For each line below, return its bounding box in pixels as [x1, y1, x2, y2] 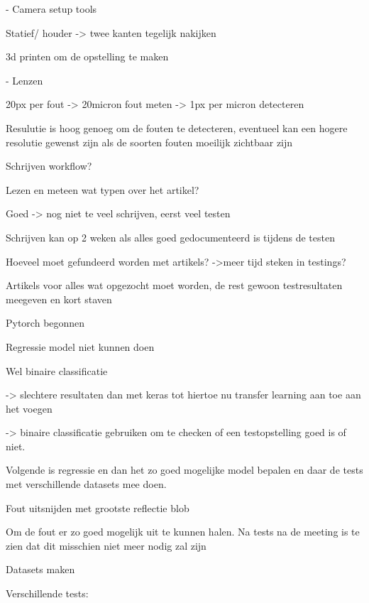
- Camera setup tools [6, 1, 97, 16]
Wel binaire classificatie [6, 363, 108, 378]
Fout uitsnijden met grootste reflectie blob [6, 500, 189, 515]
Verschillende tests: [6, 586, 89, 601]
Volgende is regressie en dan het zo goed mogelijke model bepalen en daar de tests [6, 462, 363, 477]
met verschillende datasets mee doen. [6, 477, 167, 491]
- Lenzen [6, 72, 43, 87]
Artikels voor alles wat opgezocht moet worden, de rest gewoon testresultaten [6, 278, 343, 293]
